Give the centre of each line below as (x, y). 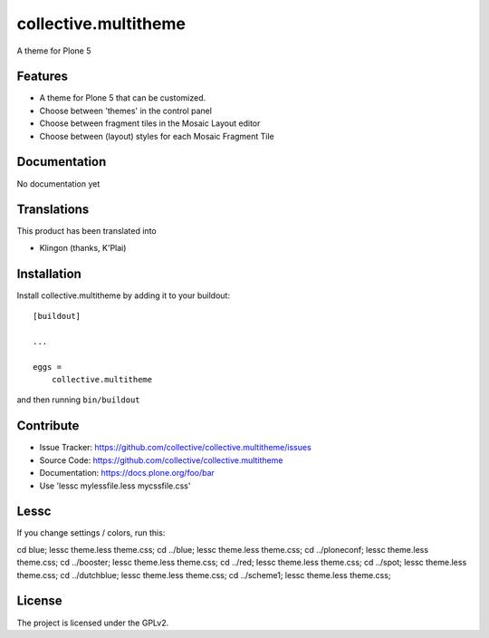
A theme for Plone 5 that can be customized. (123, 98)
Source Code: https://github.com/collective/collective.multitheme (161, 460)
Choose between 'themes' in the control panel (126, 111)
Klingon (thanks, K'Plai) (83, 247)
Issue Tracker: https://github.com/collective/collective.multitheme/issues (175, 448)
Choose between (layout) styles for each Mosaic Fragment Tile (157, 136)
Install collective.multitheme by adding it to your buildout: (124, 295)
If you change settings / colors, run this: (91, 533)
